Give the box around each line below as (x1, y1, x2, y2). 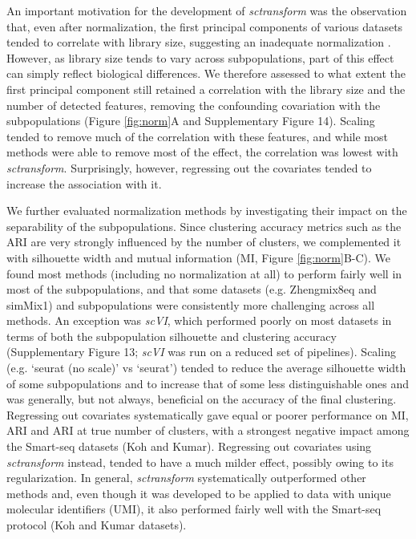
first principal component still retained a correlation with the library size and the (6, 80, 406, 97)
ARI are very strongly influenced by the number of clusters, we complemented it (6, 233, 402, 250)
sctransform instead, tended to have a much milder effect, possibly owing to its (6, 453, 394, 470)
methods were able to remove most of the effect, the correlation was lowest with (6, 144, 398, 160)
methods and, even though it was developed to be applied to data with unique (6, 484, 391, 501)
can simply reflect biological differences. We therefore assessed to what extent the (6, 65, 406, 82)
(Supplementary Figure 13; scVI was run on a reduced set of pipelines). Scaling (6, 343, 396, 360)
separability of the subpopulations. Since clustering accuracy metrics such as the (6, 217, 402, 234)
